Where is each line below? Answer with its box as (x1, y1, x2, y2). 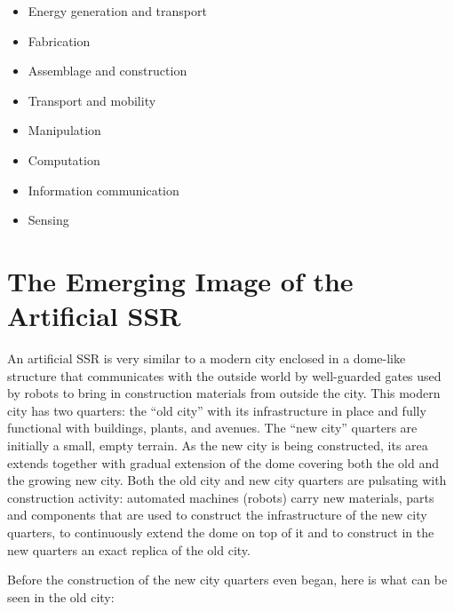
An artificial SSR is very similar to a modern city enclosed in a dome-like (7, 349, 406, 368)
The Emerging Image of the (7, 262, 354, 298)
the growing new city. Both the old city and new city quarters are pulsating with (7, 471, 447, 489)
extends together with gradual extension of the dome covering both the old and (7, 453, 440, 472)
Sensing (28, 211, 69, 229)
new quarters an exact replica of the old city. (7, 540, 251, 559)
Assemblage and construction (28, 61, 187, 80)
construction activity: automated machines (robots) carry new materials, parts (7, 488, 434, 506)
